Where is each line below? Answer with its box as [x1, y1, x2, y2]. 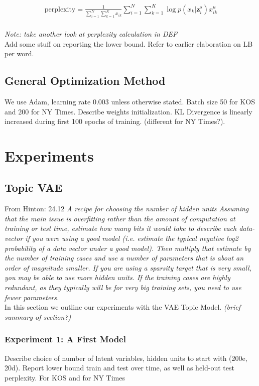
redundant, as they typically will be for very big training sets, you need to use [5, 282, 241, 293]
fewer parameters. [5, 292, 59, 302]
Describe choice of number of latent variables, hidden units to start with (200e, [5, 352, 247, 363]
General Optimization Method [5, 73, 166, 88]
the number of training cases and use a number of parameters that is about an [5, 252, 244, 263]
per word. [5, 48, 34, 59]
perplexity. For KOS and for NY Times [5, 372, 125, 382]
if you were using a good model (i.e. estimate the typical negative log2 [25, 233, 238, 243]
